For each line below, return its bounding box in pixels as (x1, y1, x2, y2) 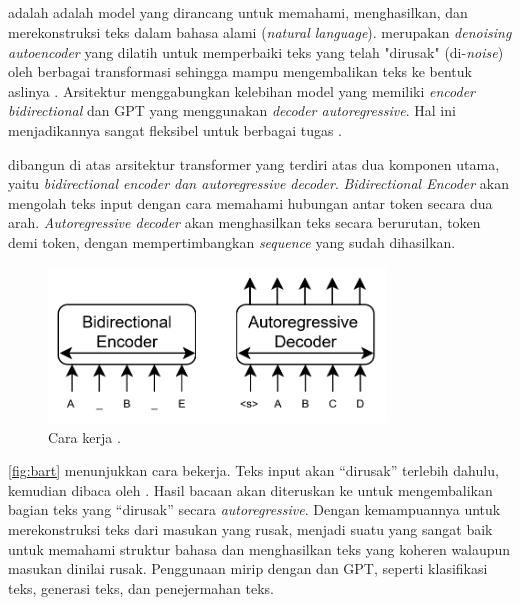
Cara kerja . (48, 426, 121, 447)
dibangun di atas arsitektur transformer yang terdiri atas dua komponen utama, (8, 153, 500, 174)
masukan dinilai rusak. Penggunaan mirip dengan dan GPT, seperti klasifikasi (8, 558, 488, 579)
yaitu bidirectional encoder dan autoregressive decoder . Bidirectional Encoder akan (8, 173, 510, 194)
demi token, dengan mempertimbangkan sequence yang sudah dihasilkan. (8, 231, 456, 252)
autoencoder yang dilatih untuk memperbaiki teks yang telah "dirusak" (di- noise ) (8, 41, 504, 62)
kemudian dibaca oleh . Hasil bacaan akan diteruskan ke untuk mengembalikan (8, 479, 493, 500)
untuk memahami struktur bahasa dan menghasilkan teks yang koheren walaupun (8, 538, 511, 559)
